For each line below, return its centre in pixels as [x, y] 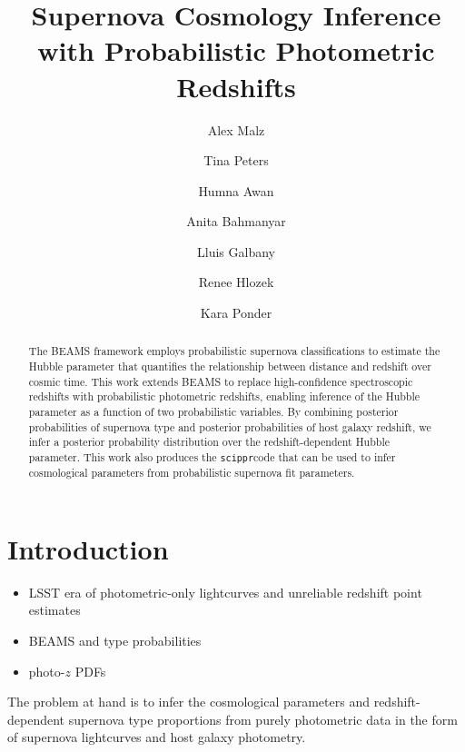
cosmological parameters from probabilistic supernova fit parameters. [192, 473]
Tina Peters [236, 160]
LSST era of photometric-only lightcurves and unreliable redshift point [225, 592]
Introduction [88, 548]
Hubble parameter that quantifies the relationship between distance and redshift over [230, 366]
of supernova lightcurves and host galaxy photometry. [157, 737]
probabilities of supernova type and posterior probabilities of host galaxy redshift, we [230, 426]
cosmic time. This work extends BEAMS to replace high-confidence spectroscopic [221, 381]
